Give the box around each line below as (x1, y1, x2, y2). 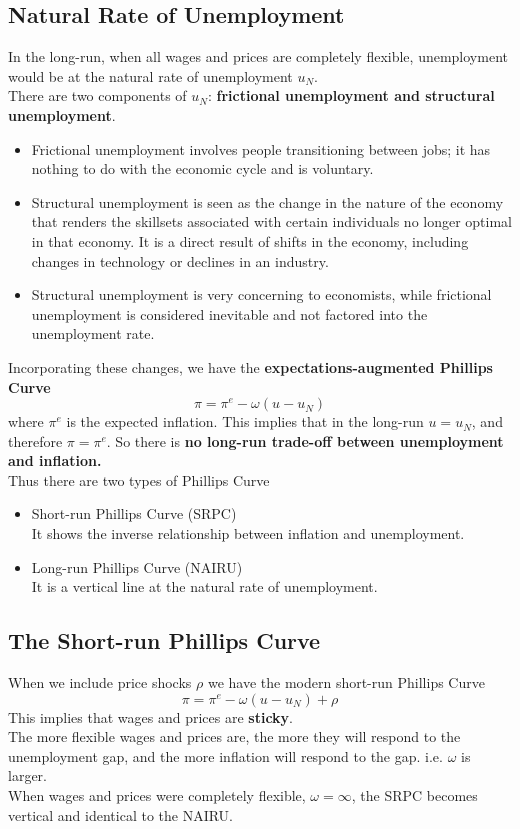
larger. (8, 765, 47, 786)
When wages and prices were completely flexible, (8, 785, 306, 806)
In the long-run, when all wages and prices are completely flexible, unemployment (8, 46, 508, 67)
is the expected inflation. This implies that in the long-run (66, 411, 424, 432)
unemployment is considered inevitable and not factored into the (31, 303, 428, 324)
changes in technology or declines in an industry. (31, 250, 329, 271)
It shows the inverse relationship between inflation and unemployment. (31, 523, 465, 544)
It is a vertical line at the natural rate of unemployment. (31, 576, 378, 597)
